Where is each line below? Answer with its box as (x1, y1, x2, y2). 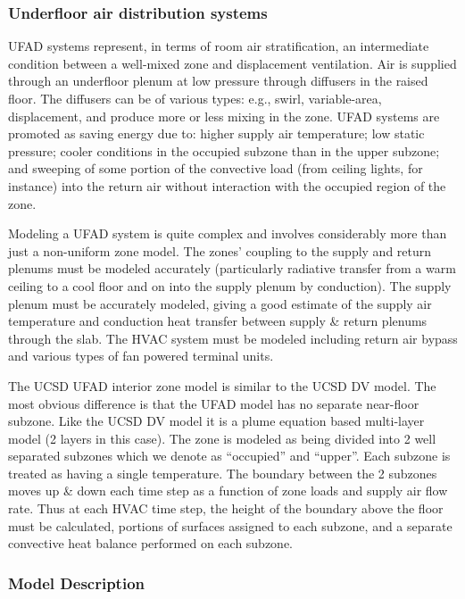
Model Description (8, 571, 145, 594)
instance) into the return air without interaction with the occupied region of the (8, 176, 446, 195)
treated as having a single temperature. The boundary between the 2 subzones (8, 463, 437, 482)
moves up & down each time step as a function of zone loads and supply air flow (8, 481, 448, 500)
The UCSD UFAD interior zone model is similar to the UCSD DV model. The (8, 376, 436, 395)
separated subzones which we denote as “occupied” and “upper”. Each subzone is (8, 446, 451, 465)
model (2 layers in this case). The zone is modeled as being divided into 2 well (8, 428, 436, 447)
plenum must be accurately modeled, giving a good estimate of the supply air (8, 294, 432, 312)
